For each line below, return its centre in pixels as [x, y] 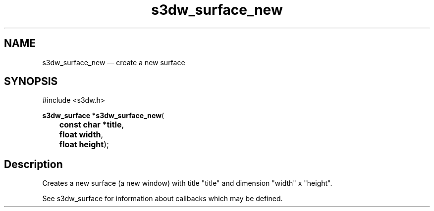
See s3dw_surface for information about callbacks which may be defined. [163, 199]
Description [33, 164]
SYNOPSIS [31, 82]
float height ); [84, 145]
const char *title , [92, 125]
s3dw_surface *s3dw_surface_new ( [103, 116]
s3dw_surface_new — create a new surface [114, 62]
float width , [81, 135]
